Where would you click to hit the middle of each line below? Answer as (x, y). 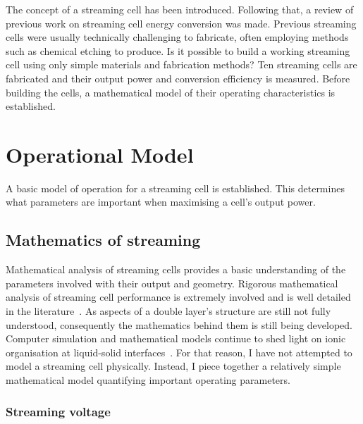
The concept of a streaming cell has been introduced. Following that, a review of (180, 9)
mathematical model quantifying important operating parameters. (148, 380)
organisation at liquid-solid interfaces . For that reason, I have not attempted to (179, 352)
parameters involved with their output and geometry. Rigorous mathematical (172, 283)
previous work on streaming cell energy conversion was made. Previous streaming (181, 23)
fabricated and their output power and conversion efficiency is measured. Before (178, 78)
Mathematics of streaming (103, 240)
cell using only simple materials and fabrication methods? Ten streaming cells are (181, 64)
